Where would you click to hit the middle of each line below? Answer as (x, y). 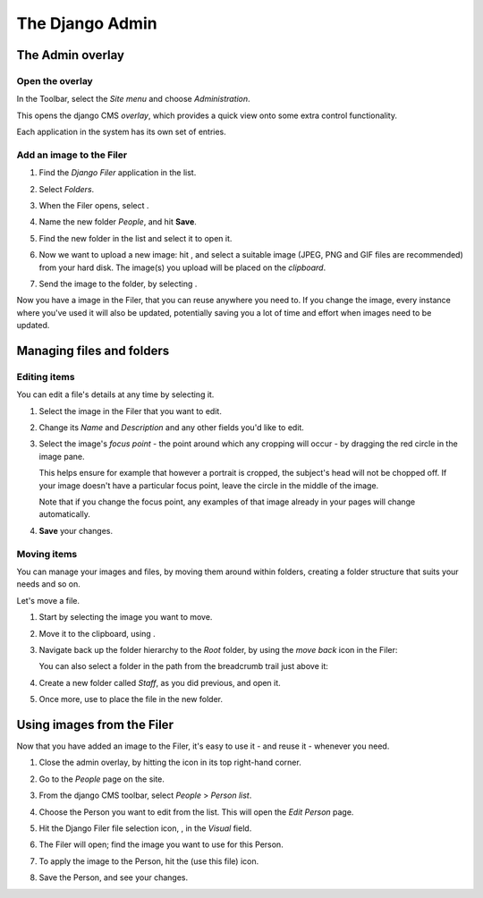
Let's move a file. (48, 600)
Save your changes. (76, 530)
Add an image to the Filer (72, 155)
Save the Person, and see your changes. (113, 877)
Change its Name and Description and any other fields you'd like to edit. (171, 428)
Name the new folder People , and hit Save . (118, 222)
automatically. (65, 514)
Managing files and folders (93, 350)
